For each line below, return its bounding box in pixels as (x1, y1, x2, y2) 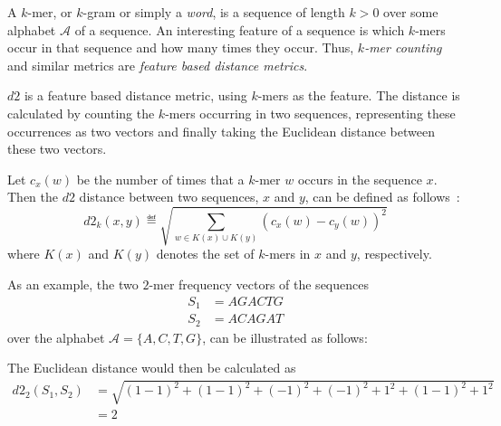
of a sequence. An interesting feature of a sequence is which (74, 20, 405, 39)
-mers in (265, 244, 311, 263)
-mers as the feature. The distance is (257, 86, 460, 105)
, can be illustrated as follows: (202, 327, 368, 346)
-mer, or (27, 3, 72, 21)
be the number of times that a (76, 169, 245, 188)
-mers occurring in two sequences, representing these (165, 103, 456, 122)
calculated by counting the (7, 103, 155, 122)
